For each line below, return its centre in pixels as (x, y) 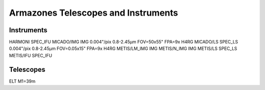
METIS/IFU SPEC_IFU (31, 55)
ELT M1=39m (22, 81)
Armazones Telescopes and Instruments (94, 13)
